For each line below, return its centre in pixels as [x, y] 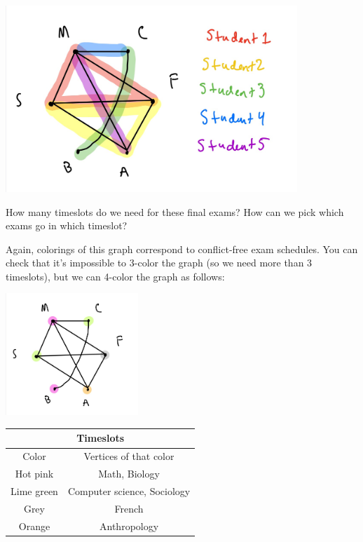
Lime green [34, 490]
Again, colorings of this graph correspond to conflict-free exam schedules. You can [182, 249]
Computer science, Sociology [129, 490]
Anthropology [129, 526]
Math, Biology [129, 474]
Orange [34, 526]
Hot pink [34, 474]
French [129, 508]
